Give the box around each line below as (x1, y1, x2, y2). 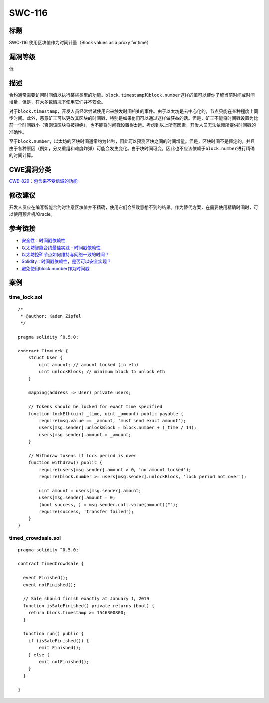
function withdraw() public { (28, 460, 102, 466)
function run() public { (23, 631, 84, 637)
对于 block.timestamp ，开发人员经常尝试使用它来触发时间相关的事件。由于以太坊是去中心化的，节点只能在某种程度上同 (9, 108, 259, 114)
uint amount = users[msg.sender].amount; (39, 488, 142, 493)
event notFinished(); (23, 582, 76, 588)
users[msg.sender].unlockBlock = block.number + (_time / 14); (39, 425, 197, 431)
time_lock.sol (9, 294, 43, 301)
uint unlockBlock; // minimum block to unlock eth (39, 369, 165, 375)
